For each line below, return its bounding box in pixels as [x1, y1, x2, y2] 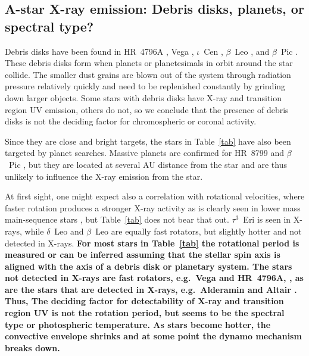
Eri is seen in [243, 213, 291, 226]
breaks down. [5, 341, 60, 354]
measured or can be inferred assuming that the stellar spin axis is [5, 248, 280, 261]
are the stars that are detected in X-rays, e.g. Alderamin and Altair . [5, 283, 297, 295]
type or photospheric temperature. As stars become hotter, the [5, 318, 271, 330]
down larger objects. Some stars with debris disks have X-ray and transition [5, 91, 282, 104]
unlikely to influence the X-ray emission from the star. [5, 170, 203, 182]
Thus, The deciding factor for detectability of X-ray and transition [5, 295, 284, 307]
